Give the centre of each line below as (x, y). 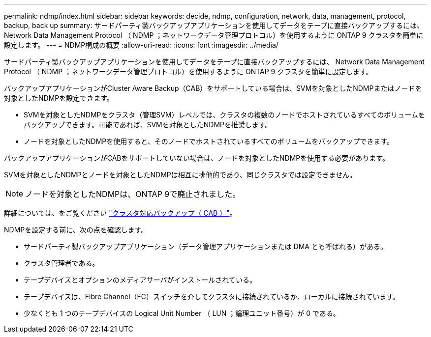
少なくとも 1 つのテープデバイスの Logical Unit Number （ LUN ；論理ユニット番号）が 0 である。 (182, 313)
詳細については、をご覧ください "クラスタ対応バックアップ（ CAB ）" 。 (120, 213)
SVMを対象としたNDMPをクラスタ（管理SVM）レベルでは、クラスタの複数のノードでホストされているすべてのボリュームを (224, 115)
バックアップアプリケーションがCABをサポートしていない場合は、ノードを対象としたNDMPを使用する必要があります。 (197, 158)
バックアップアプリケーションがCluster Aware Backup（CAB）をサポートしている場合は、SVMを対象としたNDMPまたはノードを (213, 88)
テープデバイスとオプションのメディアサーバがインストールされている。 (140, 280)
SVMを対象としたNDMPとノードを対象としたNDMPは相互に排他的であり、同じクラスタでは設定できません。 (180, 175)
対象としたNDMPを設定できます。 (59, 98)
